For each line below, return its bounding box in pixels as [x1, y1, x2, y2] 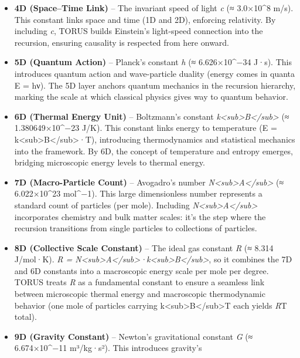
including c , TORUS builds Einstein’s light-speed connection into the [14, 25, 263, 37]
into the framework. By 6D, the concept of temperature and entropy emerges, [14, 144, 293, 157]
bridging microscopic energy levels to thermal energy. [14, 156, 205, 168]
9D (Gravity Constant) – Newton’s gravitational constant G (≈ [14, 330, 253, 342]
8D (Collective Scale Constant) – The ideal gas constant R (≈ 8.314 [14, 241, 274, 254]
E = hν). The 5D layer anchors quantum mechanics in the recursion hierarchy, [14, 79, 296, 91]
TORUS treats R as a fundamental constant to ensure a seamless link [14, 276, 265, 288]
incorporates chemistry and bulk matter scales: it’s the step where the [14, 210, 266, 222]
